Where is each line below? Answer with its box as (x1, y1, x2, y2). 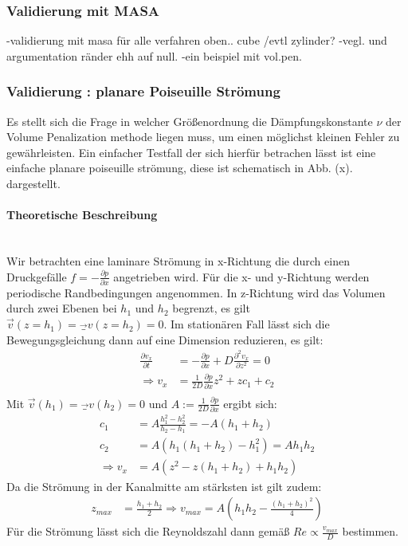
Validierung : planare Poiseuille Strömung (6, 81, 280, 101)
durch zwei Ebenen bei (6, 300, 117, 316)
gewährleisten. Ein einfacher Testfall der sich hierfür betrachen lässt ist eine (6, 143, 376, 160)
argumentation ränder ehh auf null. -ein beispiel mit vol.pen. (6, 47, 302, 64)
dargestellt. (6, 175, 61, 191)
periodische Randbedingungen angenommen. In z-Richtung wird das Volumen (6, 284, 386, 300)
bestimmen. (342, 523, 398, 540)
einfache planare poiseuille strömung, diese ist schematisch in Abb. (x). (6, 159, 353, 176)
